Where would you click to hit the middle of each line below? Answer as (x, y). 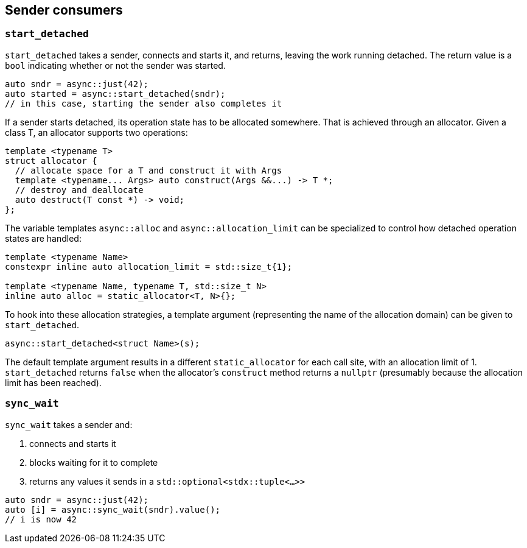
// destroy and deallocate (79, 190)
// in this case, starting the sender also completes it (144, 103)
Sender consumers (64, 10)
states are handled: (43, 238)
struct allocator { (51, 160)
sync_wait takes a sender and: (69, 424)
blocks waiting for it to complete (94, 462)
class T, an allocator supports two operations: (96, 132)
